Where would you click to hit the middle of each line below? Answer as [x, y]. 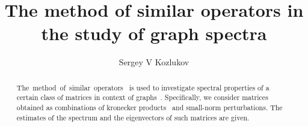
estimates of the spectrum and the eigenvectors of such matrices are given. [133, 117]
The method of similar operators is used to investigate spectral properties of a [143, 87]
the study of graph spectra [154, 33]
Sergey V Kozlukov [154, 62]
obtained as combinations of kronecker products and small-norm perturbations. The [149, 108]
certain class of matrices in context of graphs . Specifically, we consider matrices [142, 97]
